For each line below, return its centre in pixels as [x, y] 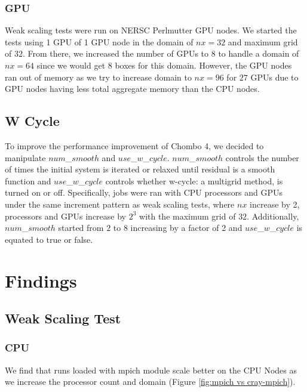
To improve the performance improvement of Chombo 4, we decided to [134, 145]
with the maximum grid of [188, 216]
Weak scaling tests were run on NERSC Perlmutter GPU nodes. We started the [151, 30]
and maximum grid [263, 41]
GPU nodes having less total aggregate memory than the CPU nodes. [132, 89]
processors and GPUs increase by [65, 216]
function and [28, 180]
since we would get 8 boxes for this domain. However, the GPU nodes [164, 65]
